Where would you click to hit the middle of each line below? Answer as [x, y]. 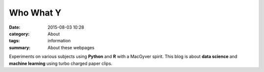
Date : [15, 27]
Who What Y [35, 13]
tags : [14, 41]
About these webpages [71, 47]
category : [19, 34]
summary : [20, 47]
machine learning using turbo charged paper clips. [61, 63]
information [59, 41]
